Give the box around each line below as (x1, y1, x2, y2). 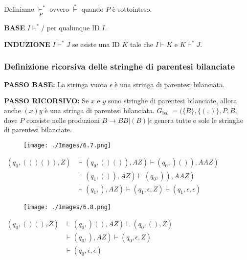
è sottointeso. (112, 4, 152, 14)
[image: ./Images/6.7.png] (23, 142, 111, 149)
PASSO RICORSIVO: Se (4, 95, 89, 106)
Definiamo (4, 4, 35, 14)
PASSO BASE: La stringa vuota (4, 79, 108, 89)
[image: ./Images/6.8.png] (23, 203, 111, 211)
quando (81, 4, 104, 14)
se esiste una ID (72, 39, 120, 49)
